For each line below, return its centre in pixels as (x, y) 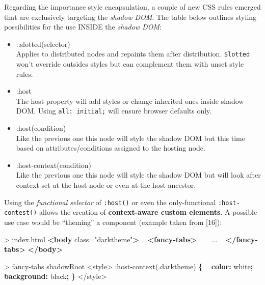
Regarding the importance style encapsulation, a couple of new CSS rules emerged (132, 7)
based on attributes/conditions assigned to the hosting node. (111, 148)
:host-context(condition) (54, 165)
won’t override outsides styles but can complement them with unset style (130, 64)
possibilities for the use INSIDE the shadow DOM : (83, 27)
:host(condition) (41, 128)
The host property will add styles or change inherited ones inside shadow (130, 101)
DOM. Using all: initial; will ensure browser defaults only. (114, 111)
